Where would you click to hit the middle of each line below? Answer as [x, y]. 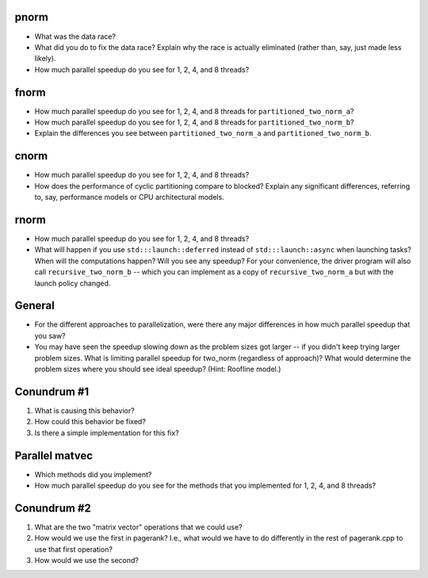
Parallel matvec [54, 456]
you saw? [50, 335]
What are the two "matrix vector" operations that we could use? [138, 526]
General [35, 306]
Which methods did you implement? [93, 474]
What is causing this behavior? [84, 410]
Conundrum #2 [53, 508]
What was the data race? [75, 36]
